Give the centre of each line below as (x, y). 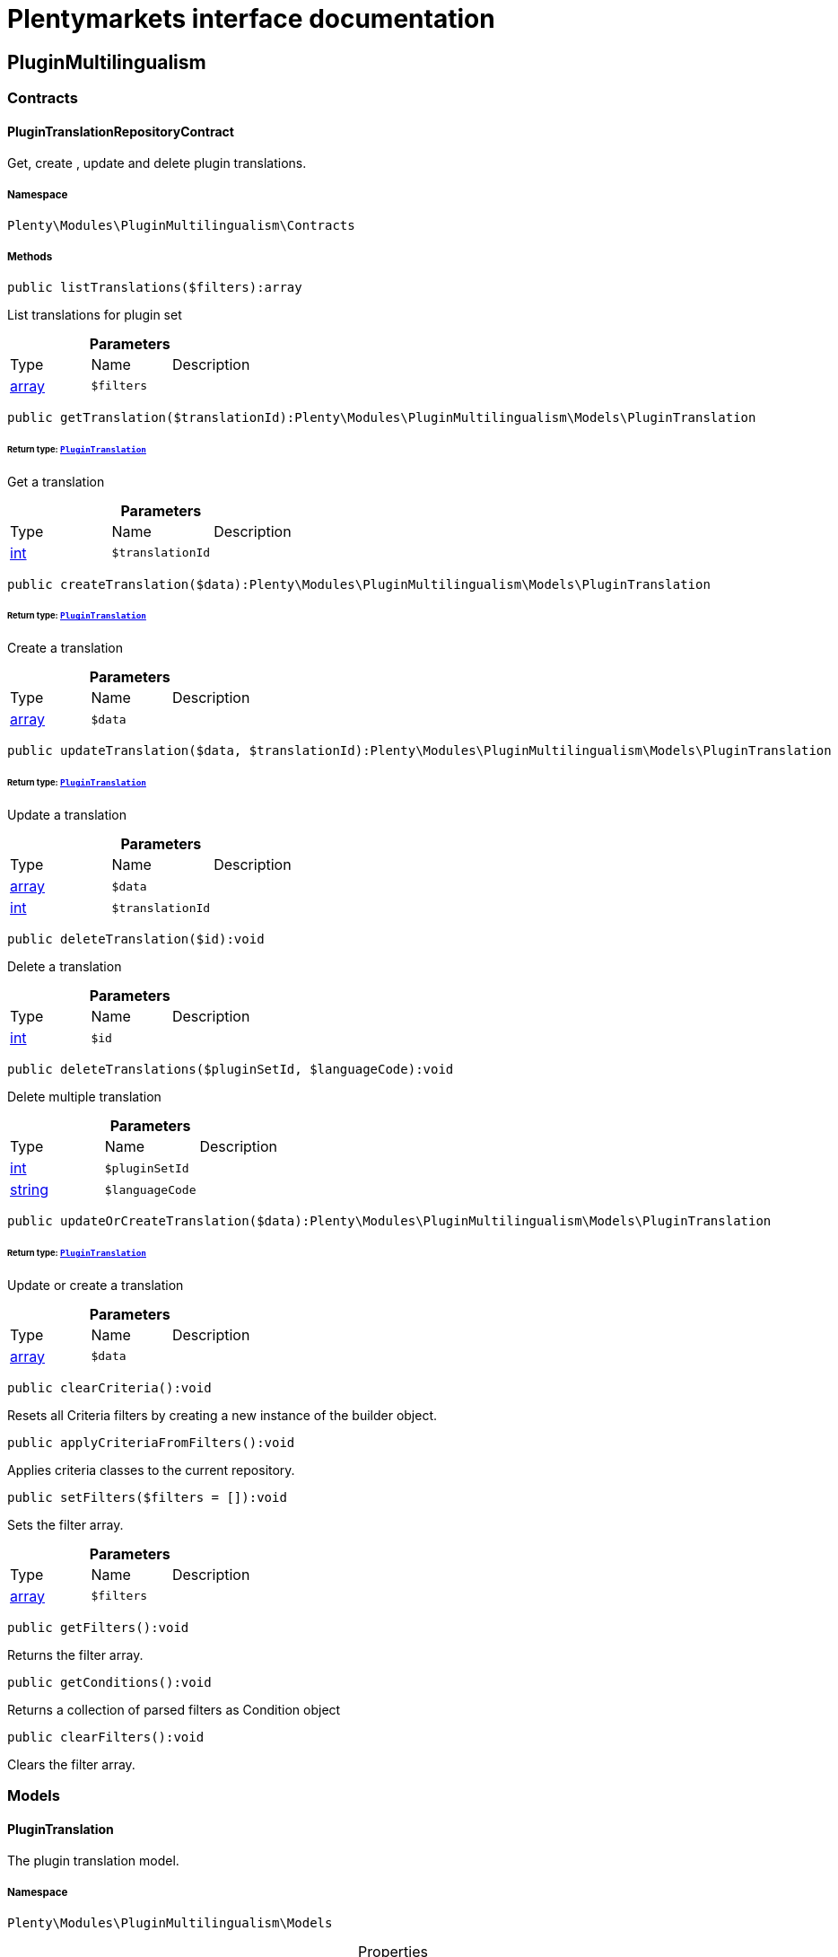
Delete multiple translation (84, 1097)
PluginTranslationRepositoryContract (121, 131)
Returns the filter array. (75, 1654)
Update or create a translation (96, 1285)
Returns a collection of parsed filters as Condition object (174, 1709)
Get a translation (56, 481)
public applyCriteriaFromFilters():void (151, 1442)
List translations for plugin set (95, 314)
